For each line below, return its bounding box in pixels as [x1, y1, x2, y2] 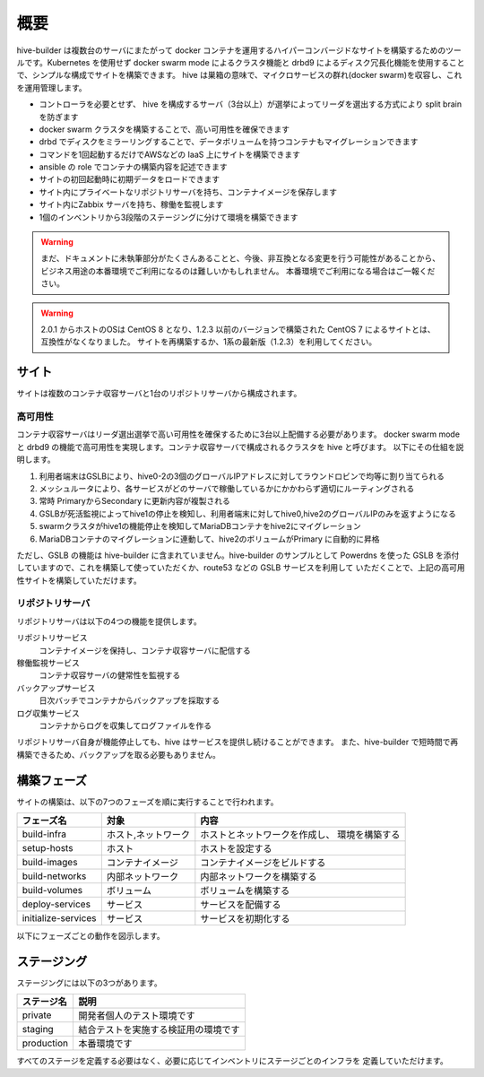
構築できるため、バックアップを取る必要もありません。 [16, 749, 221, 760]
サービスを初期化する [200, 913, 290, 925]
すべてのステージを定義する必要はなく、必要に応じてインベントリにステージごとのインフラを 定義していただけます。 [16, 1055, 448, 1066]
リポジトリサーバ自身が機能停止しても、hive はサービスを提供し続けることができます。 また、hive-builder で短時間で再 [16, 736, 459, 748]
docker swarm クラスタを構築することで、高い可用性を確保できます [39, 124, 290, 135]
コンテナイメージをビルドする [200, 856, 326, 869]
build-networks [22, 870, 87, 882]
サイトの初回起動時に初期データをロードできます [39, 174, 220, 185]
